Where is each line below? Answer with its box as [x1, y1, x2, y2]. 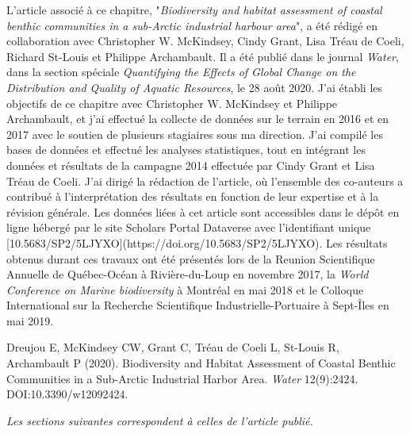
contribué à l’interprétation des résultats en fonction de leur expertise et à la [6, 188, 379, 205]
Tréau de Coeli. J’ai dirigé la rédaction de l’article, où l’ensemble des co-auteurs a [6, 172, 404, 189]
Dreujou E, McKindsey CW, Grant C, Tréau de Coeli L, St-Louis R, [6, 339, 339, 355]
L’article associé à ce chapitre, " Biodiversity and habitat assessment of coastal [6, 2, 382, 17]
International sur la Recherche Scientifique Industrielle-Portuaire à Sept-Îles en [6, 297, 389, 313]
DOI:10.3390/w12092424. [6, 386, 128, 402]
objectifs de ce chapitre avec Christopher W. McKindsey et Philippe [6, 94, 338, 111]
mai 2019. [6, 312, 54, 328]
